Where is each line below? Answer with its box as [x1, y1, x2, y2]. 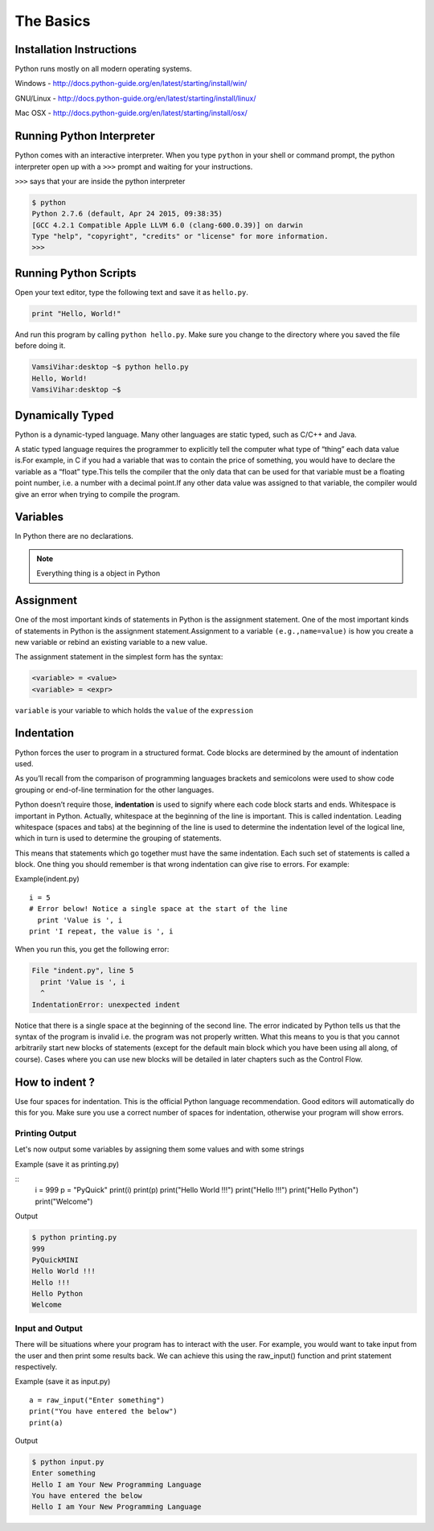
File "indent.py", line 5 [31, 966, 134, 975]
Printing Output [14, 1127, 77, 1139]
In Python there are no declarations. [14, 532, 134, 541]
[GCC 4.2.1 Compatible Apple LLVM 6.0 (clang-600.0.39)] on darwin [31, 220, 304, 229]
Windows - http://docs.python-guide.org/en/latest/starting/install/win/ [14, 79, 248, 88]
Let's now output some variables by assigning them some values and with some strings [14, 1144, 305, 1154]
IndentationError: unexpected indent [31, 999, 181, 1009]
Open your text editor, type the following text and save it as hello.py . [14, 287, 248, 297]
